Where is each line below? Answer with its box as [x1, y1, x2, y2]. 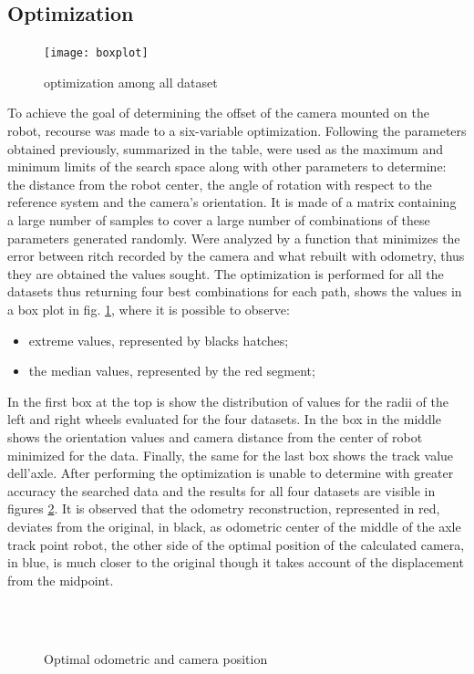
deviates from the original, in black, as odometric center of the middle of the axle [7, 516, 461, 535]
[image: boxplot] [44, 47, 149, 60]
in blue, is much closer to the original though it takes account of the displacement [7, 553, 464, 572]
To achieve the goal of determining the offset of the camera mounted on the [7, 103, 429, 122]
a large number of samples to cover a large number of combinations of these [7, 211, 430, 230]
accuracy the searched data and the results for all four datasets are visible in [7, 481, 436, 500]
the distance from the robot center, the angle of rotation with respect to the [7, 174, 432, 193]
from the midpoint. [7, 570, 114, 589]
